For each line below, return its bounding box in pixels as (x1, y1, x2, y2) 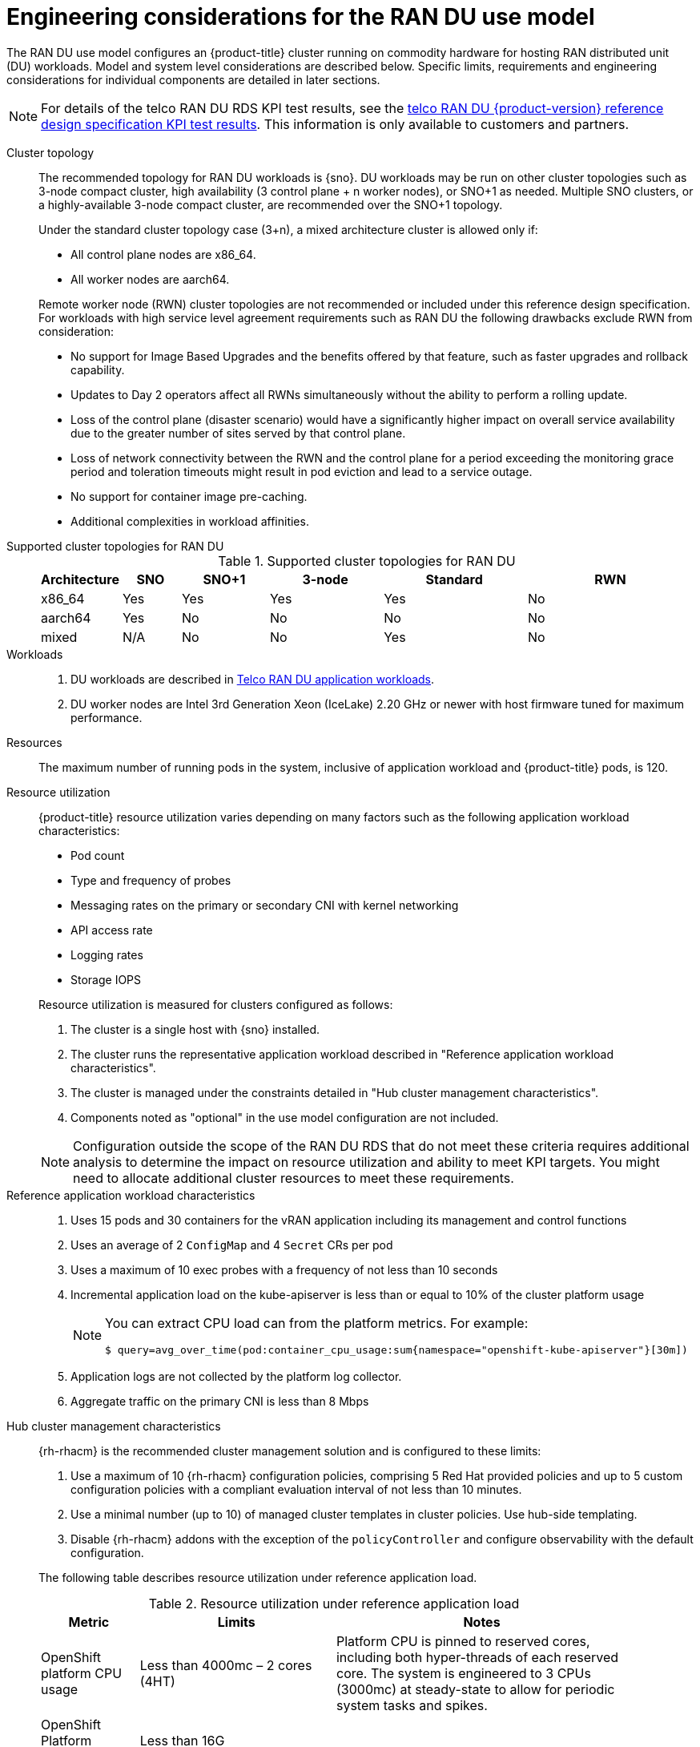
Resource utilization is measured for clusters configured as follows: (38, 997, 393, 1011)
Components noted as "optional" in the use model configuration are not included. (70, 1110, 499, 1124)
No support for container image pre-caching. (70, 489, 308, 503)
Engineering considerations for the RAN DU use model (6, 3, 595, 30)
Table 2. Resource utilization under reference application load (148, 1595, 520, 1612)
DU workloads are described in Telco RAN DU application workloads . (70, 672, 435, 686)
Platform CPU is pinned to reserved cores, (336, 1632, 590, 1649)
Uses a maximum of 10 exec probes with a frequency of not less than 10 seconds (70, 1262, 498, 1277)
